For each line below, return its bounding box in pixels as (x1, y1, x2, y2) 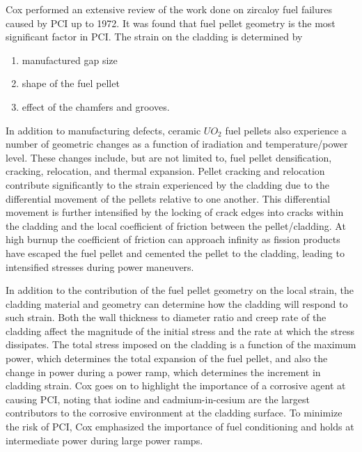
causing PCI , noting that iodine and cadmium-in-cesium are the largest (6, 391, 310, 406)
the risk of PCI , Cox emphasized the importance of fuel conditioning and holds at (6, 419, 354, 434)
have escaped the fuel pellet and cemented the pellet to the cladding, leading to (6, 245, 345, 260)
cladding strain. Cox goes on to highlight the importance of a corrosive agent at (6, 378, 346, 393)
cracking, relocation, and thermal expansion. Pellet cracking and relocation (6, 164, 325, 178)
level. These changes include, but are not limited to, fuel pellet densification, (6, 150, 332, 164)
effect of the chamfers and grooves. (22, 99, 170, 114)
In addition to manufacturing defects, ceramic (6, 123, 201, 137)
